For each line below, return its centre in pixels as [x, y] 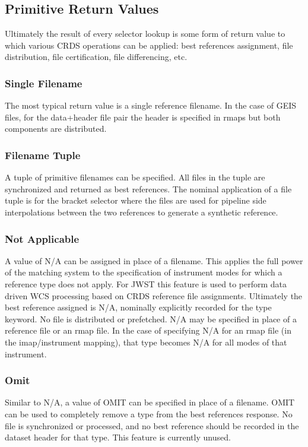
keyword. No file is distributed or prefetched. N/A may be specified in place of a [151, 318]
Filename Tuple [43, 155]
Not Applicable [42, 238]
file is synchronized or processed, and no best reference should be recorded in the [152, 425]
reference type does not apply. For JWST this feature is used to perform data [146, 283]
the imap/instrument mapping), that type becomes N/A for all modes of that [146, 342]
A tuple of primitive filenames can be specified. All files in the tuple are [135, 177]
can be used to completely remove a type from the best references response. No [149, 413]
